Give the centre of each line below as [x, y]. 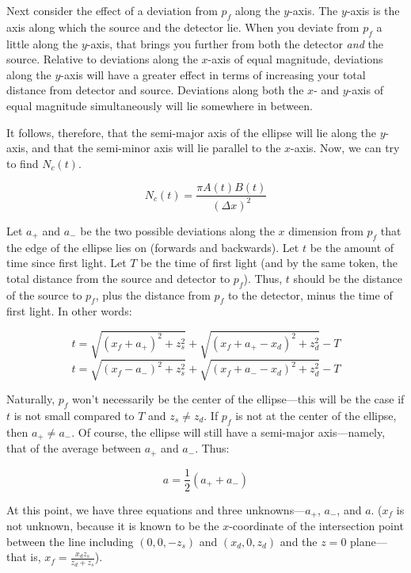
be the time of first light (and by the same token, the [269, 263]
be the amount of [352, 247]
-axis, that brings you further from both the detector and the [235, 43]
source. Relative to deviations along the [102, 59]
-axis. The [314, 10]
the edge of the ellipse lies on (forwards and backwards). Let [153, 247]
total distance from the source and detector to [118, 278]
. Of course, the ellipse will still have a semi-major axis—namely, [228, 432]
